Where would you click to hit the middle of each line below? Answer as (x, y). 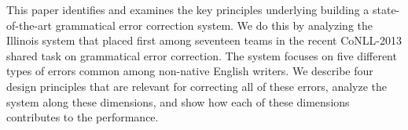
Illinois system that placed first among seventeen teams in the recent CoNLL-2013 (204, 40)
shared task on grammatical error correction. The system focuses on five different (202, 55)
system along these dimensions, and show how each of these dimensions (178, 101)
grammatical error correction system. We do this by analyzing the (214, 25)
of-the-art (29, 25)
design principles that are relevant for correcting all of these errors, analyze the (197, 86)
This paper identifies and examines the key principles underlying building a (188, 9)
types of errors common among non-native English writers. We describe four (190, 71)
